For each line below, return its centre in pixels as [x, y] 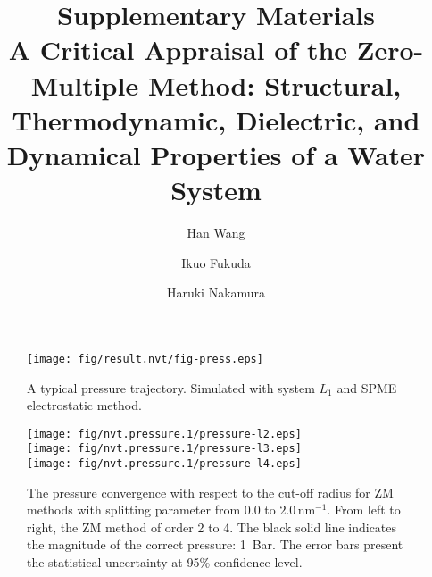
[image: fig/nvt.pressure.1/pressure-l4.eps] [164, 464]
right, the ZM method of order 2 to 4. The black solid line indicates [212, 527]
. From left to [364, 510]
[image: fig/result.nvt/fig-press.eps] [145, 359]
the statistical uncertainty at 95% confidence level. [165, 562]
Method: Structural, [274, 84]
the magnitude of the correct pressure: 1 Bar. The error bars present [215, 544]
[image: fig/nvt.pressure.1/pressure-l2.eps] [164, 434]
